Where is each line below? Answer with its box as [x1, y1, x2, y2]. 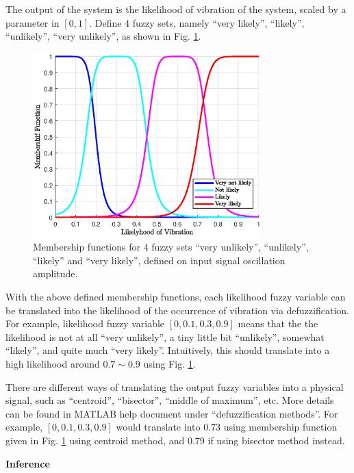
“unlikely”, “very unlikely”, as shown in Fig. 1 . [5, 29, 201, 43]
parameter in [5, 15, 60, 29]
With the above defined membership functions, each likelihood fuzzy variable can [5, 290, 346, 304]
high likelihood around [5, 357, 100, 370]
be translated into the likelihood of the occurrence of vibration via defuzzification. [5, 303, 349, 317]
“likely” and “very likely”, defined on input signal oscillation [33, 253, 286, 267]
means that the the [238, 316, 318, 331]
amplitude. [33, 266, 78, 281]
